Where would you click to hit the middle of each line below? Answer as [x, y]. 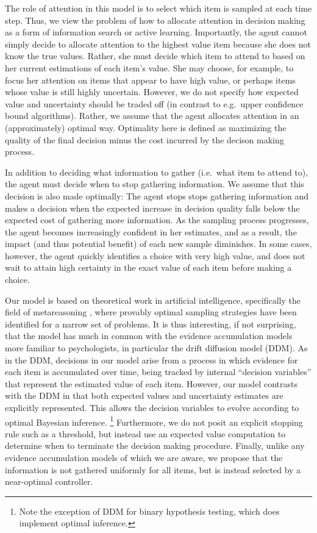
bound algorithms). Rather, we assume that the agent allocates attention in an [152, 116]
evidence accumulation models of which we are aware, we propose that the [144, 458]
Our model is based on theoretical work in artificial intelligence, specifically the [153, 300]
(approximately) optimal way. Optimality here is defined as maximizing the [146, 127]
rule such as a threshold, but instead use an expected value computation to [145, 433]
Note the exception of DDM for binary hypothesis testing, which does [149, 511]
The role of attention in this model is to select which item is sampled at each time [158, 8]
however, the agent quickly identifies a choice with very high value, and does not [155, 255]
